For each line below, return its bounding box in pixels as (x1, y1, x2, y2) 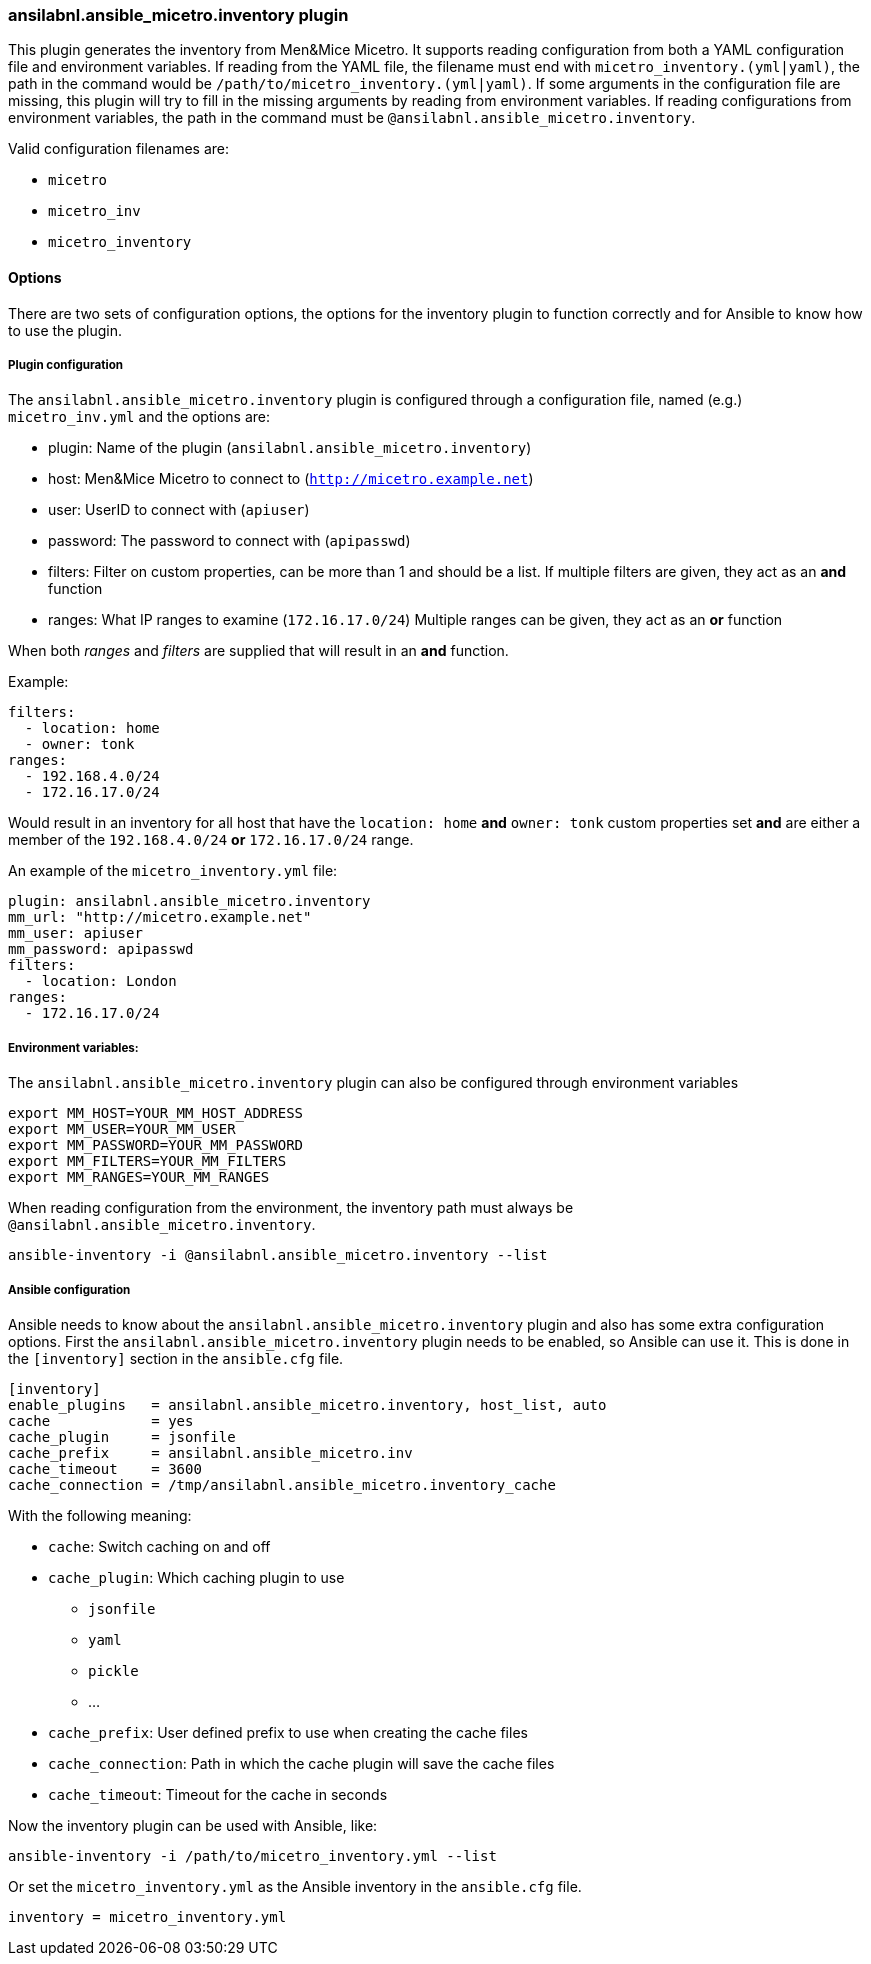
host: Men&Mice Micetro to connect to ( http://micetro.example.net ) (48, 470, 534, 488)
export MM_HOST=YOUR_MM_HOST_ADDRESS (8, 1105, 304, 1122)
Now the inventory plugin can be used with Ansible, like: (8, 1816, 378, 1834)
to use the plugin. (8, 321, 123, 339)
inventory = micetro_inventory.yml (8, 1908, 287, 1925)
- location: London (24, 973, 177, 990)
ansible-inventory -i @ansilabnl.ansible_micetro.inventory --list (8, 1247, 548, 1264)
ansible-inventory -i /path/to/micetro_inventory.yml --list (8, 1847, 497, 1864)
